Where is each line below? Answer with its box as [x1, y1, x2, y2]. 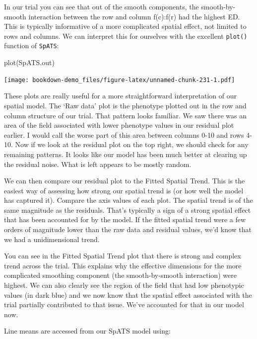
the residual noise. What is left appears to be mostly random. [4, 159, 192, 169]
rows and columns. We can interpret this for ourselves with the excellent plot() [4, 30, 248, 41]
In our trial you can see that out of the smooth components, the [4, 1, 199, 11]
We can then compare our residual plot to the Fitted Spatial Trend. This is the [4, 175, 245, 186]
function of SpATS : [4, 40, 59, 51]
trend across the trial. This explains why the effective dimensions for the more [4, 260, 242, 270]
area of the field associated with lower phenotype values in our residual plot [4, 120, 234, 130]
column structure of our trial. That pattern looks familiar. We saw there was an [4, 110, 247, 120]
